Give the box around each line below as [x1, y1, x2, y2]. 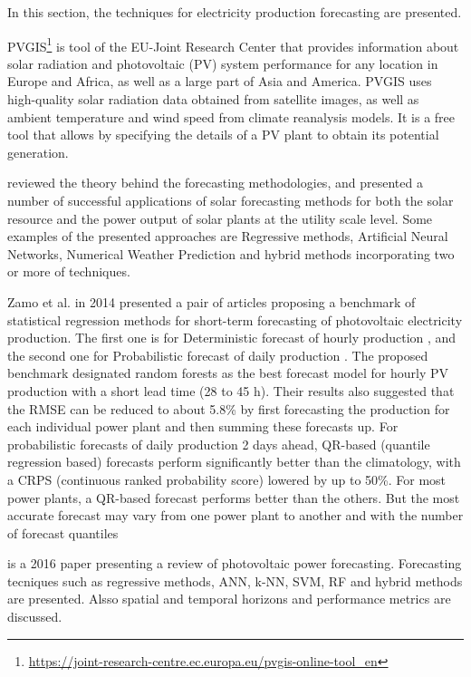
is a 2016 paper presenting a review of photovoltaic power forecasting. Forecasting [7, 554, 462, 573]
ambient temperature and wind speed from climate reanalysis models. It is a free [7, 107, 456, 126]
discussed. [7, 607, 62, 626]
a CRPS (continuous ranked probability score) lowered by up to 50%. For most [7, 469, 447, 488]
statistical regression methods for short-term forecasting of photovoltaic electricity [7, 310, 463, 329]
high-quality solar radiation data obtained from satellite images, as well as [7, 90, 419, 109]
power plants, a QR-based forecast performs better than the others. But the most [7, 488, 460, 507]
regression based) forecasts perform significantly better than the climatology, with [7, 452, 461, 471]
